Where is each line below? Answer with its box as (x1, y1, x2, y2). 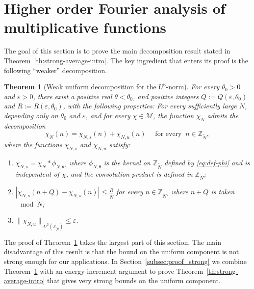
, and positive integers (133, 91, 199, 101)
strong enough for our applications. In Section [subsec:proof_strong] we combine (4, 256, 247, 266)
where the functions (4, 139, 62, 150)
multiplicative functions (4, 17, 167, 37)
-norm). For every (166, 81, 220, 92)
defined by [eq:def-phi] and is (164, 157, 250, 167)
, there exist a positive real (33, 91, 112, 101)
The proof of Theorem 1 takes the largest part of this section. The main (4, 236, 221, 247)
